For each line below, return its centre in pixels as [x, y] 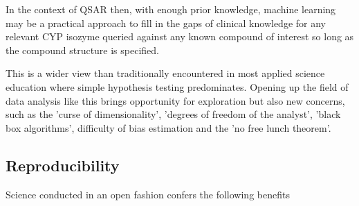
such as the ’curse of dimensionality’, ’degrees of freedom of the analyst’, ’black [173, 114]
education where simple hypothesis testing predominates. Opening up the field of [177, 86]
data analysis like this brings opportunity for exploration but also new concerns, [175, 100]
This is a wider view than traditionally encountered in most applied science [165, 73]
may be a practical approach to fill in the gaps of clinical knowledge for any [166, 23]
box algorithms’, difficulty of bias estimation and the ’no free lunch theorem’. [168, 127]
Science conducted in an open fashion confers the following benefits [148, 194]
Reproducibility [63, 165]
